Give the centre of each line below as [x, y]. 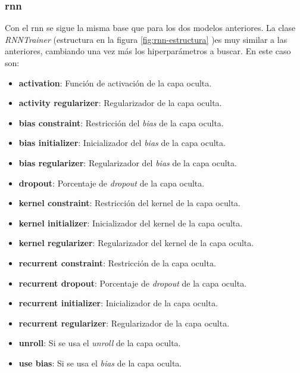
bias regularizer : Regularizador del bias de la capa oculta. [128, 162]
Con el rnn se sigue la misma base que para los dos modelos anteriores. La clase [150, 28]
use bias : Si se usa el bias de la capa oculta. [100, 363]
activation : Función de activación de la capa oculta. [115, 83]
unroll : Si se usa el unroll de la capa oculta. [100, 343]
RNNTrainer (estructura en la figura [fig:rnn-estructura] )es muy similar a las [146, 39]
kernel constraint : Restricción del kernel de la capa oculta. [129, 203]
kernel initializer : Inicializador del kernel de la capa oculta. [131, 223]
